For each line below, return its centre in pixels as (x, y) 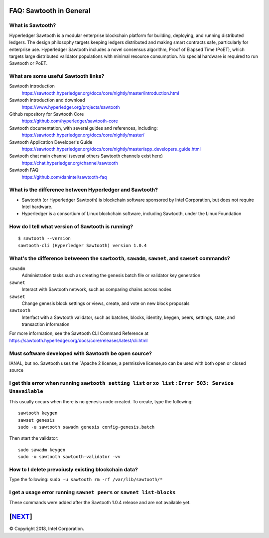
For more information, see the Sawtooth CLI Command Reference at (79, 333)
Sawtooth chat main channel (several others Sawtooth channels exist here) (86, 156)
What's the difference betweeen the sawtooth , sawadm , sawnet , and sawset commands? (120, 258)
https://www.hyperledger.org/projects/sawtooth (71, 107)
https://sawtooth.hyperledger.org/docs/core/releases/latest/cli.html (78, 340)
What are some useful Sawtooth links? (57, 76)
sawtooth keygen (38, 413)
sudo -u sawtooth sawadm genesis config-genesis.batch (86, 427)
